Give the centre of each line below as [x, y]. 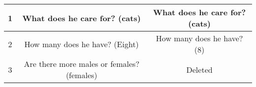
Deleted [199, 69]
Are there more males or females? [81, 64]
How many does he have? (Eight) [81, 44]
